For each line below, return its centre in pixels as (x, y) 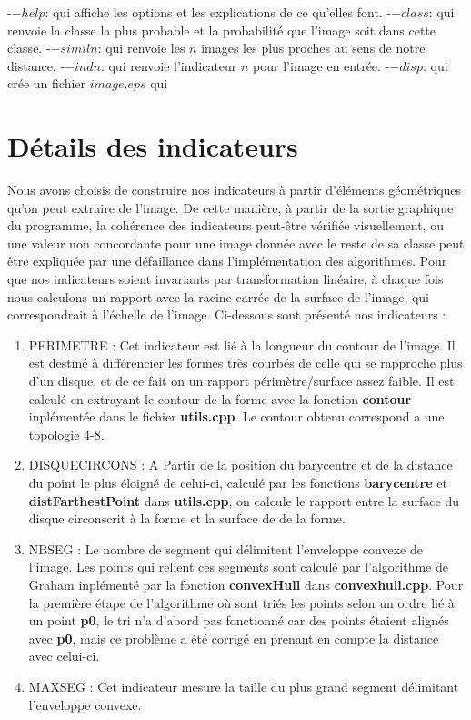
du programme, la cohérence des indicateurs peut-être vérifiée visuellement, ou (225, 225)
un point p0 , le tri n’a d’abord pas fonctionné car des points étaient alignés (239, 620)
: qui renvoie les (141, 48)
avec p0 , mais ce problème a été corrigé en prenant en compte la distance (234, 638)
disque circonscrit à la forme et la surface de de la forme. (187, 518)
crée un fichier (47, 83)
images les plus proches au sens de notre (313, 48)
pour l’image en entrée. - (321, 65)
